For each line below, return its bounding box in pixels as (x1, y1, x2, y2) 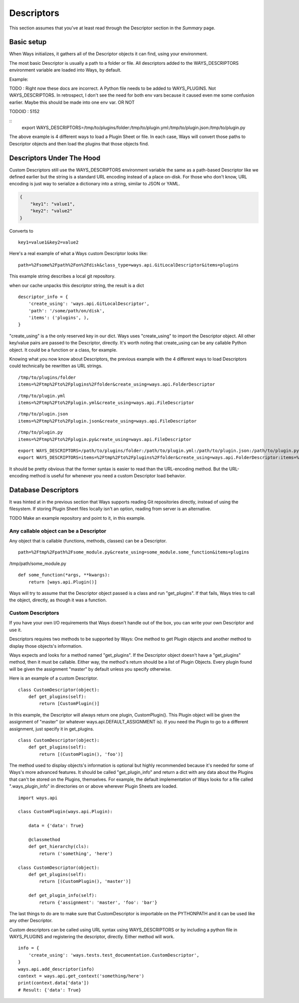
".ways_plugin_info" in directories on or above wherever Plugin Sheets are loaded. (9, 783, 178, 789)
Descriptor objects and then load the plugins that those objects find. (9, 141, 149, 146)
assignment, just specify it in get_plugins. (9, 725, 94, 732)
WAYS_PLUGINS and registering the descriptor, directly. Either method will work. (9, 934, 174, 940)
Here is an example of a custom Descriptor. (9, 675, 98, 681)
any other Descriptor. (9, 917, 53, 924)
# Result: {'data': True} (18, 987, 82, 993)
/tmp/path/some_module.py (9, 561, 67, 567)
